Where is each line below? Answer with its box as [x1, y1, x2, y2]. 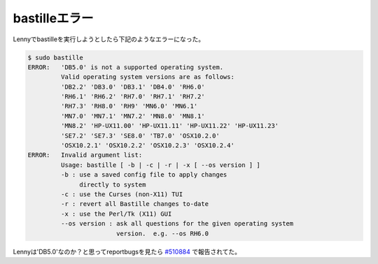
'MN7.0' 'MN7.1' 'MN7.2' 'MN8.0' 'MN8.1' [60, 112, 206, 120]
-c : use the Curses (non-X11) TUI [60, 191, 183, 198]
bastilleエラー [13, 10, 94, 26]
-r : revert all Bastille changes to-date [60, 200, 209, 208]
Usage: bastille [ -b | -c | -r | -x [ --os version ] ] [60, 161, 260, 169]
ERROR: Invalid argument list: [27, 151, 143, 159]
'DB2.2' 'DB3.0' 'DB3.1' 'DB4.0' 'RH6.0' [60, 82, 206, 91]
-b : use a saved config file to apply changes [60, 171, 227, 179]
